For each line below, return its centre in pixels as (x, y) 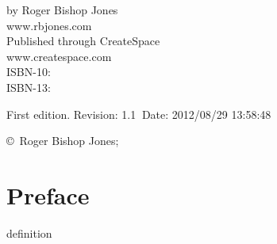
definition (29, 233)
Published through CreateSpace (83, 41)
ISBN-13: (29, 87)
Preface (48, 194)
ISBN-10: (29, 72)
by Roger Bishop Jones (62, 10)
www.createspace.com (59, 56)
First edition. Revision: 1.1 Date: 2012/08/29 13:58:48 (139, 114)
